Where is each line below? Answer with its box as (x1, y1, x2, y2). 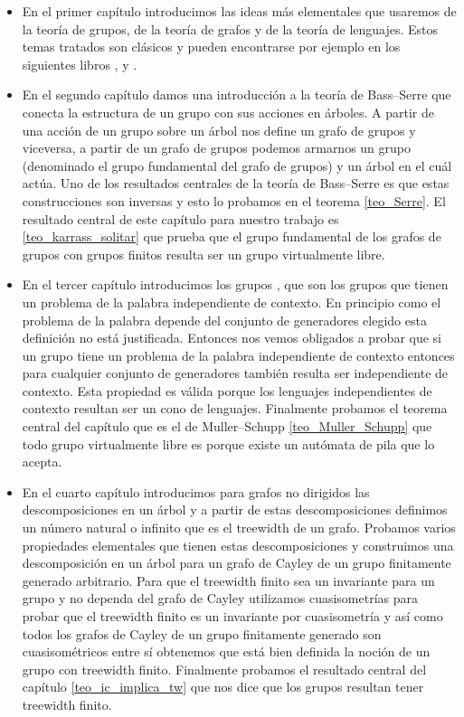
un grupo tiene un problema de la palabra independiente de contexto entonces (22, 345, 455, 364)
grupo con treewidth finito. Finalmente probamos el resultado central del (22, 659, 427, 678)
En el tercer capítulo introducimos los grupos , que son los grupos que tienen (22, 275, 449, 294)
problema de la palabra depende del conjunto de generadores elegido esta (22, 310, 427, 329)
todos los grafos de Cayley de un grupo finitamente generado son (22, 624, 382, 643)
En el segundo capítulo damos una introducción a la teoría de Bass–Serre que (22, 85, 451, 104)
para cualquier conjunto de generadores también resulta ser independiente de (22, 363, 449, 382)
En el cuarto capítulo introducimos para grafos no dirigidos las (22, 482, 370, 501)
